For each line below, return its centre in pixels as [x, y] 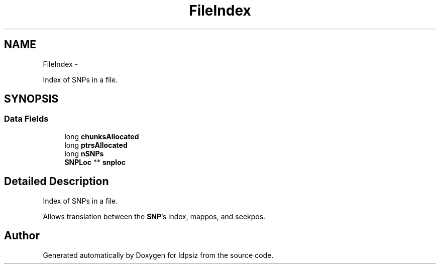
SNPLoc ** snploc [95, 162]
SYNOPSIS [31, 99]
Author [22, 236]
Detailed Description [57, 182]
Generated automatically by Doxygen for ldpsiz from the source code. [158, 255]
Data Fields [26, 119]
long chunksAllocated [102, 136]
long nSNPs [84, 153]
